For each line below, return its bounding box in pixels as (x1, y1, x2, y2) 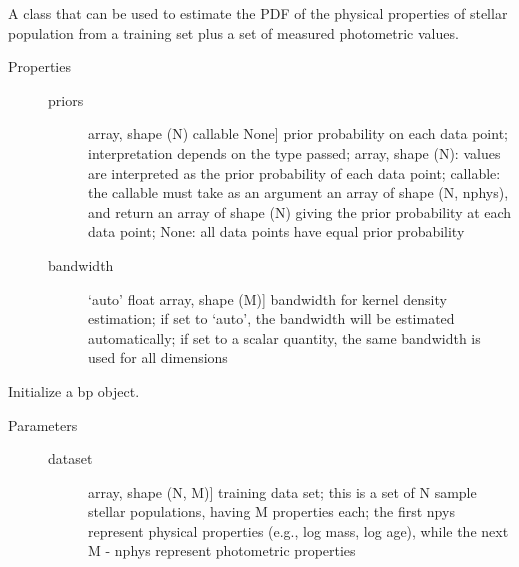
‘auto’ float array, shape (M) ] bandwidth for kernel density (88, 288, 447, 309)
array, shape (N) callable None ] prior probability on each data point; (88, 123, 508, 144)
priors (48, 89, 84, 110)
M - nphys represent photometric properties (88, 540, 356, 561)
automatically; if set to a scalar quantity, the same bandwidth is (88, 327, 481, 348)
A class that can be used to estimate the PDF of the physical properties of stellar (8, 3, 508, 23)
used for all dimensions (88, 347, 228, 368)
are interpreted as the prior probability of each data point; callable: (88, 162, 501, 183)
